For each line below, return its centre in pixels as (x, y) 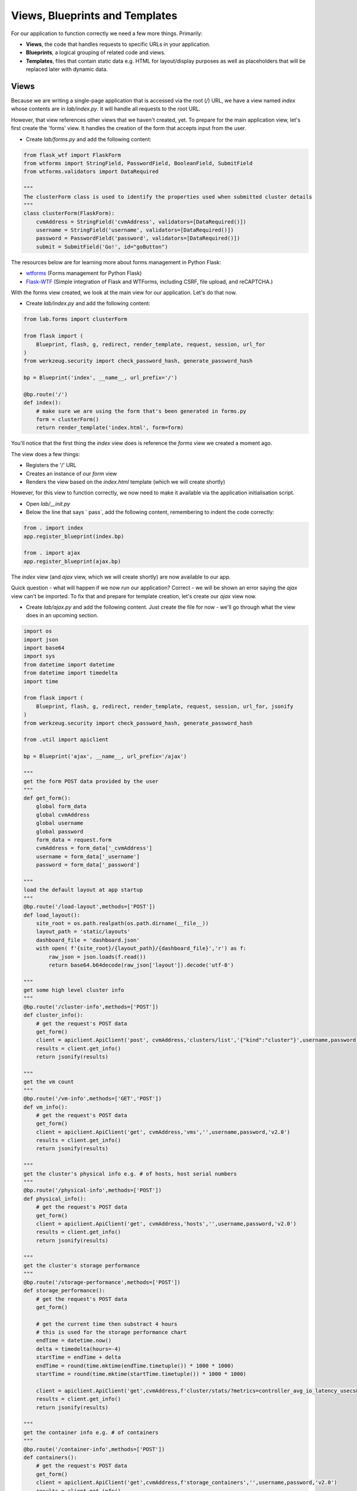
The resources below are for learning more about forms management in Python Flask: (116, 262)
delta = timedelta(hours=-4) (79, 1349)
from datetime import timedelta (71, 673)
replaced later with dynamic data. (67, 69)
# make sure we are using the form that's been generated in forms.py (141, 411)
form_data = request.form (74, 840)
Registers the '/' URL (51, 465)
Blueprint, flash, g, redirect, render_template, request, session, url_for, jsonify (165, 706)
